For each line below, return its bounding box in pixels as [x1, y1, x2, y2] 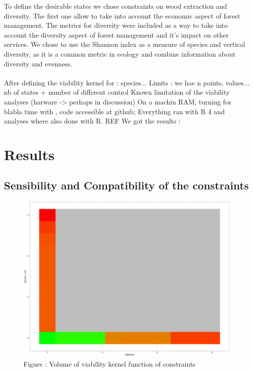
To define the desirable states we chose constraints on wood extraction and [4, 1, 227, 11]
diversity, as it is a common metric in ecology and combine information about [4, 48, 236, 59]
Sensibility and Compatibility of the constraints [4, 178, 249, 193]
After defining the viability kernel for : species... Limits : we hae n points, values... [4, 77, 250, 87]
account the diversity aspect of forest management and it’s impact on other [4, 29, 229, 40]
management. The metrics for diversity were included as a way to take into [4, 20, 228, 30]
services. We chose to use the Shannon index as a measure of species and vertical [4, 39, 245, 49]
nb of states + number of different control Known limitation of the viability [4, 87, 230, 97]
